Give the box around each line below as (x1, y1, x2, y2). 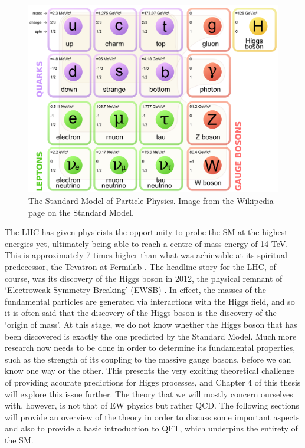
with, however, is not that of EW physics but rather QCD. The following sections (5, 399, 300, 411)
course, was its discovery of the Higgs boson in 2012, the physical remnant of (5, 272, 283, 284)
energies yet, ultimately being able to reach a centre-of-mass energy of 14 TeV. (5, 237, 288, 249)
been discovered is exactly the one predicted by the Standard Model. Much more (5, 330, 297, 342)
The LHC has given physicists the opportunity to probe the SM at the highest (5, 226, 288, 238)
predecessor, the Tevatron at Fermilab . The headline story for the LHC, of (5, 260, 276, 272)
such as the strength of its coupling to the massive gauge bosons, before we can (5, 353, 291, 365)
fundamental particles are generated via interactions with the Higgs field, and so (5, 295, 295, 307)
